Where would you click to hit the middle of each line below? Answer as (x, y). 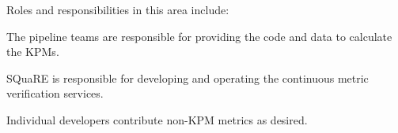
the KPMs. (33, 52)
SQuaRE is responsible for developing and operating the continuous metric (188, 78)
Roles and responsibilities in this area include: (118, 9)
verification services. (55, 93)
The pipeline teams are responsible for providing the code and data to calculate (199, 36)
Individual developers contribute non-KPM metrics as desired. (157, 119)
